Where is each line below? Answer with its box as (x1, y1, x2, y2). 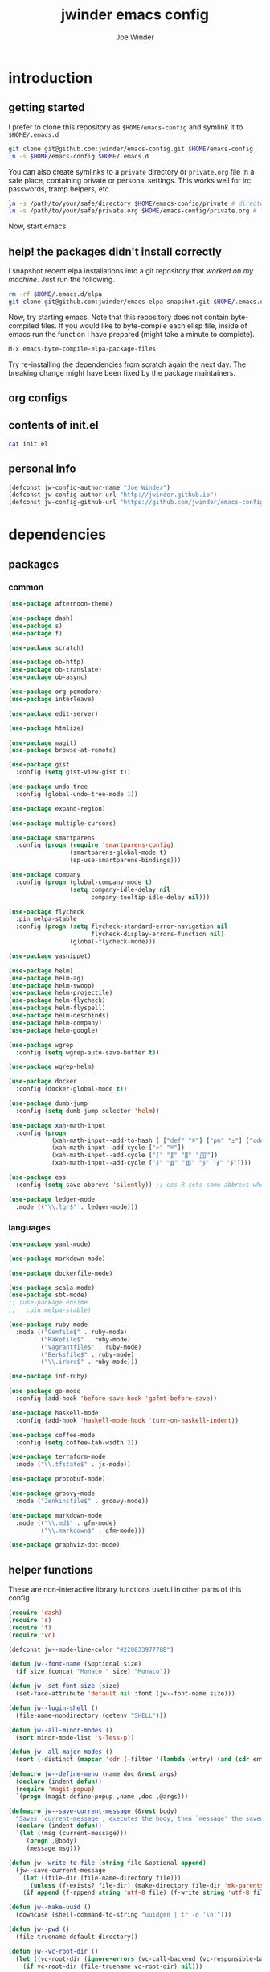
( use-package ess (8, 1173, 67, 1181)
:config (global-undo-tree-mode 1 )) (15, 790, 138, 798)
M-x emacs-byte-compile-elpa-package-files (8, 344, 157, 353)
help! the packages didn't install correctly (8, 244, 223, 258)
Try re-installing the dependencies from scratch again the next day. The (8, 359, 247, 369)
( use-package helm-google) (8, 1026, 99, 1034)
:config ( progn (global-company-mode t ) (15, 878, 153, 886)
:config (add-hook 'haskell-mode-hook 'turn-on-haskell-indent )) (15, 1416, 239, 1424)
